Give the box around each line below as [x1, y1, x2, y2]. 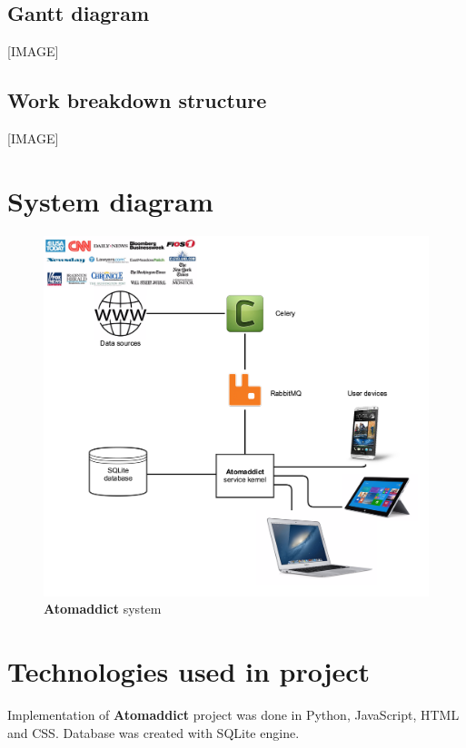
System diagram [7, 182, 213, 219]
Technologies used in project [7, 653, 371, 690]
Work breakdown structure [7, 86, 267, 114]
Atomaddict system [44, 599, 162, 618]
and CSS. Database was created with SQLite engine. [7, 723, 300, 742]
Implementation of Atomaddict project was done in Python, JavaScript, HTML [7, 705, 460, 724]
